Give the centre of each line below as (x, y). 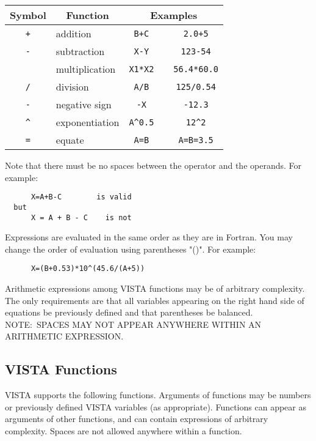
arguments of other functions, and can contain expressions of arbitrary (137, 419)
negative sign (84, 104)
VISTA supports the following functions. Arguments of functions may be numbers (158, 395)
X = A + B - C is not (81, 217)
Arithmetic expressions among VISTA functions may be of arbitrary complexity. (155, 288)
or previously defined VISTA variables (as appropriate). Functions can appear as (156, 406)
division (72, 87)
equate (70, 140)
